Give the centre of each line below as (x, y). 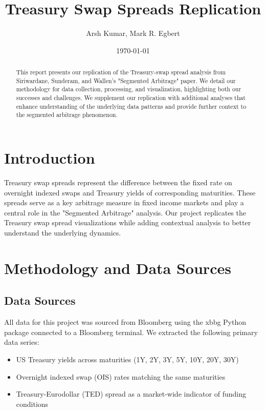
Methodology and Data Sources (118, 268)
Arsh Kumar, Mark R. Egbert (133, 33)
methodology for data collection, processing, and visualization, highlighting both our (129, 89)
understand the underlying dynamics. (63, 232)
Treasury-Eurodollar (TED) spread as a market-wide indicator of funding (131, 394)
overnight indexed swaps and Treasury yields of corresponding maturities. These (130, 192)
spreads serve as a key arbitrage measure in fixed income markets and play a (124, 202)
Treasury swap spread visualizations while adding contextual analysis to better (128, 222)
